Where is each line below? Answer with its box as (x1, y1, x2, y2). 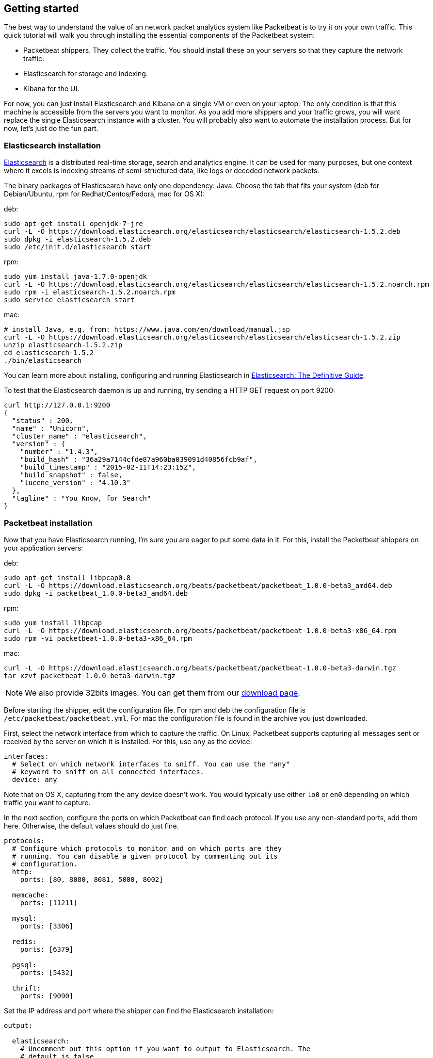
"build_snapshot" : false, (20, 471, 123, 479)
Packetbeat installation (4, 518, 93, 528)
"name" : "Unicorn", (12, 424, 90, 433)
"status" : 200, (12, 417, 74, 425)
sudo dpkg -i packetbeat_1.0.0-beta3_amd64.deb (4, 589, 188, 597)
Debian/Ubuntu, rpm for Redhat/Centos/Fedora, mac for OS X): (4, 190, 205, 198)
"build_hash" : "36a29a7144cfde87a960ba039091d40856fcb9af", (20, 456, 257, 464)
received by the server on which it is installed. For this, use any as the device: (4, 737, 252, 746)
